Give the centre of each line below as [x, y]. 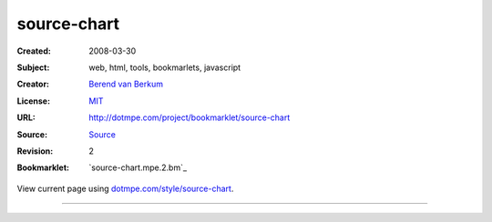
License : [33, 101]
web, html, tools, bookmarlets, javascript [165, 67]
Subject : [33, 67]
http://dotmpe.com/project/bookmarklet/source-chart [190, 117]
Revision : [35, 151]
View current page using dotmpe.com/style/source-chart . [125, 188]
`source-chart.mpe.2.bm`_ [138, 167]
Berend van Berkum [126, 84]
